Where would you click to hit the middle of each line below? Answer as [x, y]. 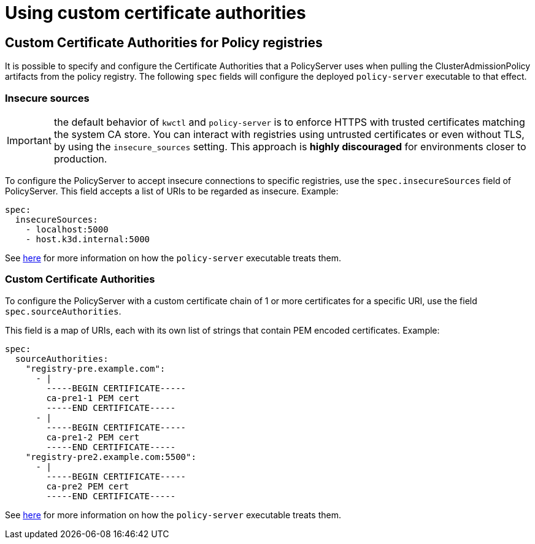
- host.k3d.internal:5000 [88, 239]
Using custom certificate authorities [156, 13]
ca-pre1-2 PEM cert [93, 437]
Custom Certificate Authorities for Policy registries [164, 42]
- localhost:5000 [67, 229]
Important [29, 140]
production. [80, 159]
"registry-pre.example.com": [95, 368]
